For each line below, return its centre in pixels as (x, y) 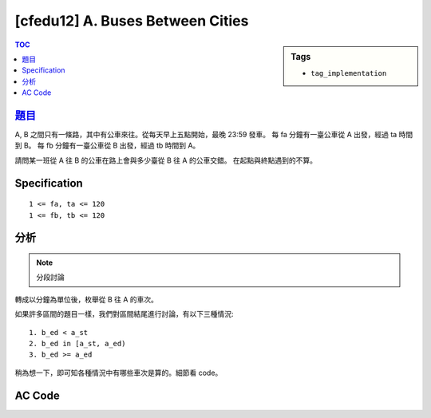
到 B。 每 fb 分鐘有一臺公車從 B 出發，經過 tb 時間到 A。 (107, 146)
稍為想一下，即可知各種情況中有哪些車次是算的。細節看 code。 (119, 373)
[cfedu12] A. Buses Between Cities (132, 21)
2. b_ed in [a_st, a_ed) (77, 343)
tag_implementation (349, 73)
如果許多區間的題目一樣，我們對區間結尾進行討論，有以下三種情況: (125, 314)
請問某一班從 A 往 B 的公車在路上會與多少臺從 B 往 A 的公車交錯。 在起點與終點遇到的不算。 (166, 160)
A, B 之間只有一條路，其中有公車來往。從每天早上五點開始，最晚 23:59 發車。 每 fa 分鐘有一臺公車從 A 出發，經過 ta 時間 (214, 135)
